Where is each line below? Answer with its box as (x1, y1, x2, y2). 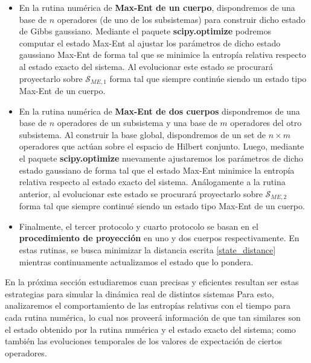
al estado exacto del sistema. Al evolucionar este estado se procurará (19, 60, 273, 72)
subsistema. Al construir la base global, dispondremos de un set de (19, 128, 266, 140)
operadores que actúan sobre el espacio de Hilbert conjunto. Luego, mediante (19, 140, 304, 153)
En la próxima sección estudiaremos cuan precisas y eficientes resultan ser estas (5, 276, 299, 288)
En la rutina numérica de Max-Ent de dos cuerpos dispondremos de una (19, 104, 300, 117)
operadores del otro (230, 116, 302, 129)
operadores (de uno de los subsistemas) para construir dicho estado (57, 13, 306, 25)
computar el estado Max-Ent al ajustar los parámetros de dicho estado (19, 36, 281, 49)
